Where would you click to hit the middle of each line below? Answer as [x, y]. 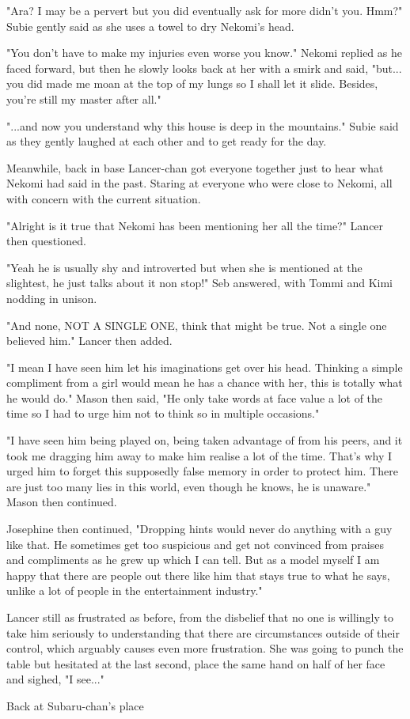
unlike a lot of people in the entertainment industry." [135, 590]
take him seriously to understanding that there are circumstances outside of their [203, 632]
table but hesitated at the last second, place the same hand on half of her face [196, 663]
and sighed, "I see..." [55, 679]
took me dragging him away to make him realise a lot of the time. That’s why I [199, 455]
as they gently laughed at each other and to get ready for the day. [167, 141]
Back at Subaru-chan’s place [75, 705]
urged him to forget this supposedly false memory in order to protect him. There [202, 471]
